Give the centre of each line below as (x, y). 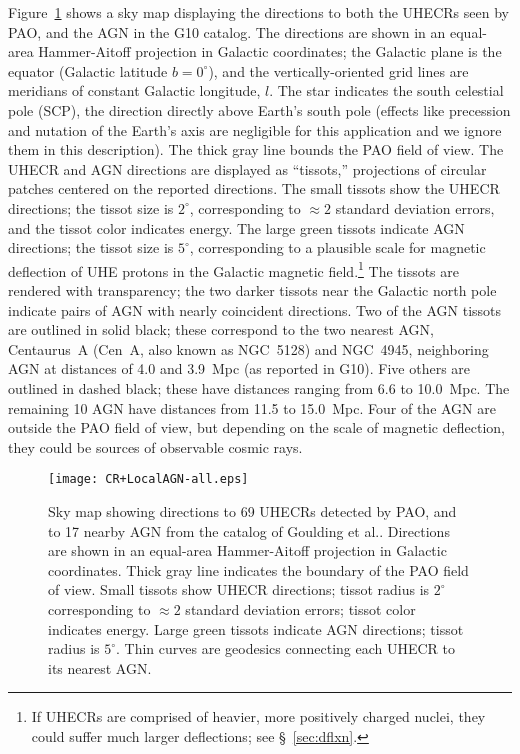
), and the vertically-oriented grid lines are (338, 70)
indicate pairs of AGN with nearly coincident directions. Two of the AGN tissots (255, 309)
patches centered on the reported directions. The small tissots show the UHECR (254, 188)
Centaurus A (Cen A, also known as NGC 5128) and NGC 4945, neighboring (248, 348)
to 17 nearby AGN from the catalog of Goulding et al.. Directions (249, 530)
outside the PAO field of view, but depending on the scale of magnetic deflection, (256, 427)
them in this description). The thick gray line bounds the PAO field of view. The (256, 149)
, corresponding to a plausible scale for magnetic (337, 247)
